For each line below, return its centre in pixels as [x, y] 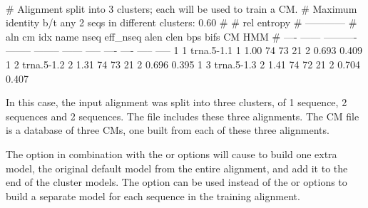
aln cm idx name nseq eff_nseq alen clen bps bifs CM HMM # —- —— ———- [182, 36]
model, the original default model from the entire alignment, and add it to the [177, 168]
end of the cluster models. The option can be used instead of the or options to [177, 182]
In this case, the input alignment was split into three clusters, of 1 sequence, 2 [177, 102]
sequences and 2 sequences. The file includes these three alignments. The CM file [183, 116]
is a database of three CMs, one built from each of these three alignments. [168, 130]
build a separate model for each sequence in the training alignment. [153, 196]
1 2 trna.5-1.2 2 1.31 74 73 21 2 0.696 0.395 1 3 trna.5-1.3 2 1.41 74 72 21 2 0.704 [183, 64]
